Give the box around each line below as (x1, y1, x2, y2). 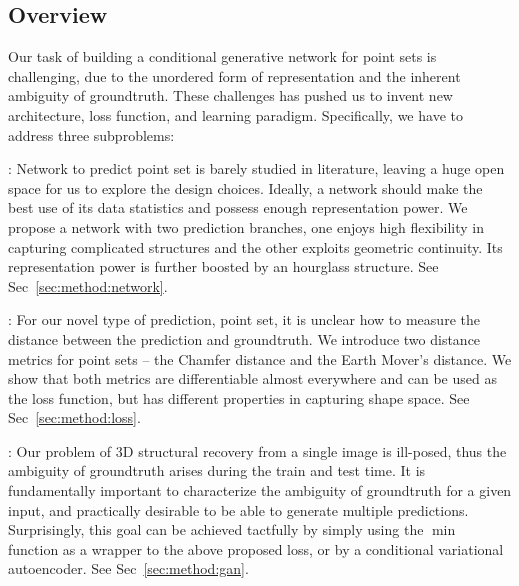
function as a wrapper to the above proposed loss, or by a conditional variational (8, 538, 504, 559)
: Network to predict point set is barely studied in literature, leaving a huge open (8, 158, 505, 179)
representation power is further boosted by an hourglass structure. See (8, 256, 439, 277)
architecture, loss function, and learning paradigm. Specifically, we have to (8, 104, 463, 125)
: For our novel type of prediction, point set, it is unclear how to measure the (8, 309, 480, 330)
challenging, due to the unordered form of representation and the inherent (8, 65, 461, 86)
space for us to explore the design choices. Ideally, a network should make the (8, 177, 483, 198)
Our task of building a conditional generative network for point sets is (8, 46, 437, 67)
